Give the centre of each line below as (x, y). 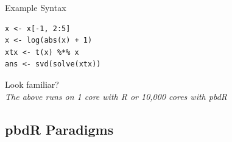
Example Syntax (36, 7)
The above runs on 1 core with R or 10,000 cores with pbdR (116, 96)
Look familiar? (32, 84)
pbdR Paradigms (59, 129)
